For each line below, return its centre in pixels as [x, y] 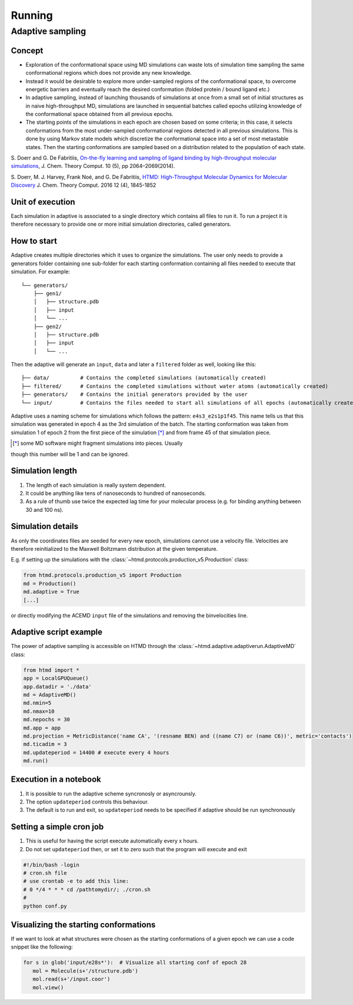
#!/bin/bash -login [51, 865]
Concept [27, 50]
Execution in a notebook [56, 780]
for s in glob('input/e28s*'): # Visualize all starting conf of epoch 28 [135, 963]
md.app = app [42, 728]
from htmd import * [51, 670]
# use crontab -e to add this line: [76, 881]
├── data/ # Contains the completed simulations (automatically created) [144, 378]
